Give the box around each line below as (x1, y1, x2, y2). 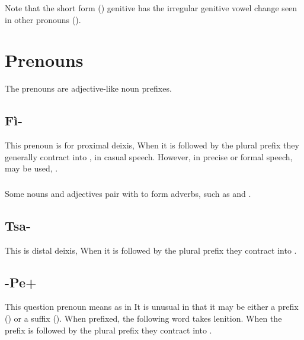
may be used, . (5, 162, 58, 174)
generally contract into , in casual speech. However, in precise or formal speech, (5, 150, 293, 163)
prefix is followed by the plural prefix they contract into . (5, 323, 212, 336)
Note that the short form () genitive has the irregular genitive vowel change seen (5, 2, 297, 14)
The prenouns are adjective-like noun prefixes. (5, 82, 172, 95)
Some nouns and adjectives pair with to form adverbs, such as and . (5, 187, 251, 199)
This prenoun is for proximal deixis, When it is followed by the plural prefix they (5, 139, 299, 151)
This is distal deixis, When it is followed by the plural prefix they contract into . (5, 244, 297, 256)
